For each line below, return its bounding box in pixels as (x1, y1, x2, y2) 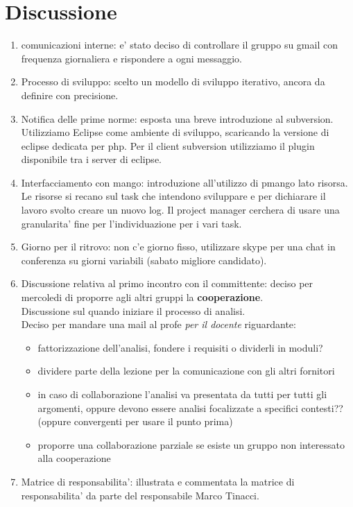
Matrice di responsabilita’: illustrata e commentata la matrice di (21, 474, 295, 488)
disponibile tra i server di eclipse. (21, 152, 162, 166)
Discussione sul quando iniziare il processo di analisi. (21, 303, 246, 318)
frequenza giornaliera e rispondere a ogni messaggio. (21, 51, 242, 65)
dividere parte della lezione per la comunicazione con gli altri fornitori (37, 363, 335, 378)
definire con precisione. (21, 87, 119, 102)
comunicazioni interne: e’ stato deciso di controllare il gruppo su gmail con (21, 37, 338, 52)
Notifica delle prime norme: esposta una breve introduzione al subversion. (21, 111, 334, 126)
